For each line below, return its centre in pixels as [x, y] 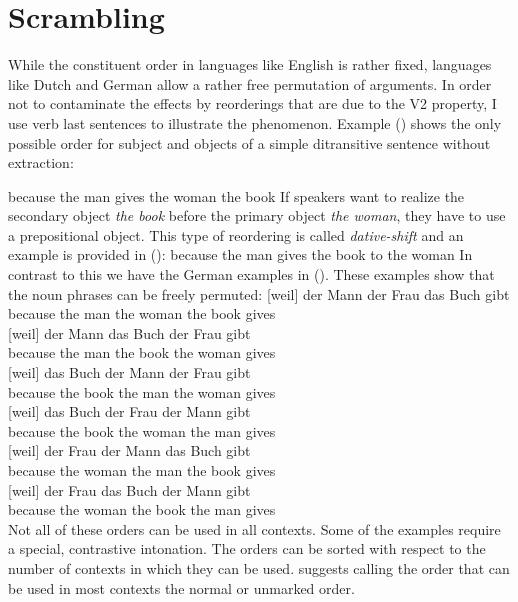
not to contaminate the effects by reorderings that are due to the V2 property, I [252, 103]
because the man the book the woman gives [142, 352]
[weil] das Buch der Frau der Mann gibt [129, 411]
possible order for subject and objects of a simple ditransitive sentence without [249, 142]
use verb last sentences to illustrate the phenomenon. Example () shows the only [255, 122]
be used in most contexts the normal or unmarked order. [181, 587]
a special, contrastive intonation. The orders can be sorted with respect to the [247, 548]
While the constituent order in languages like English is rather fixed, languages [250, 64]
